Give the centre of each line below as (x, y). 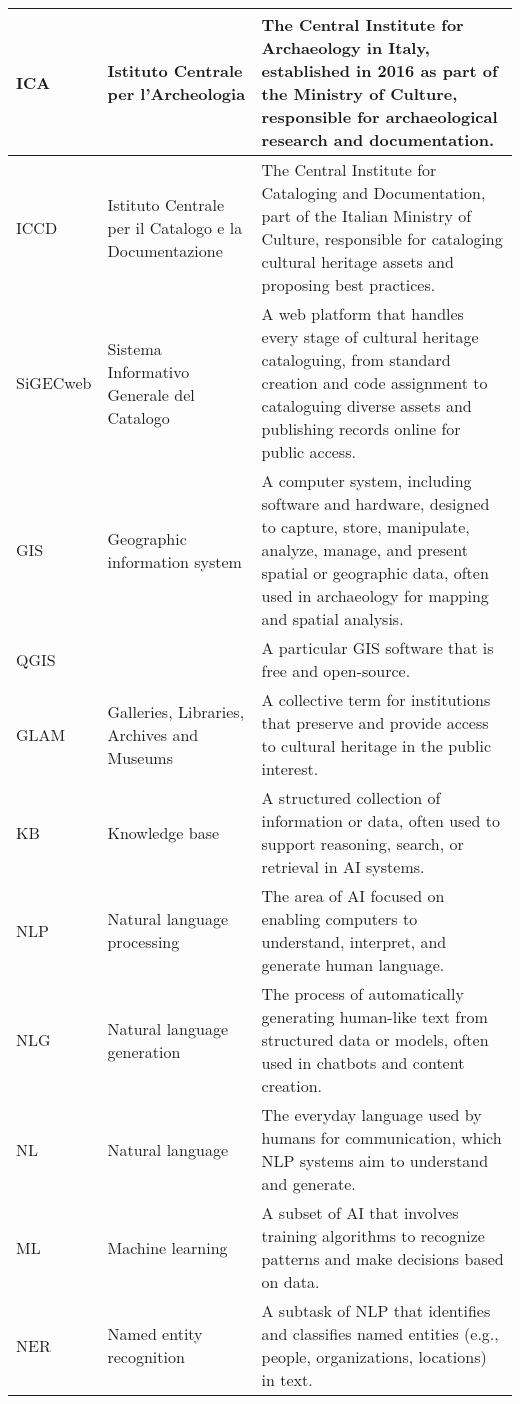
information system (174, 561)
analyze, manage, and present (364, 549)
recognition (146, 1356)
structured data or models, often (375, 1039)
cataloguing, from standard (356, 359)
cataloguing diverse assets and (366, 405)
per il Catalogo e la (175, 227)
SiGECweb (54, 382)
